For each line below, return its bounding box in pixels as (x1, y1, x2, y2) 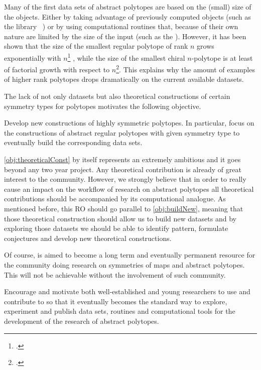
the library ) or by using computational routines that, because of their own (4, 21, 238, 32)
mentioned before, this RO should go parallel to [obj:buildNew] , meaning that (4, 203, 243, 213)
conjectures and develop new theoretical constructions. (4, 232, 172, 243)
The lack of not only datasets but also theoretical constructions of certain (4, 91, 230, 101)
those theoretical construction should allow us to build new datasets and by (4, 213, 236, 223)
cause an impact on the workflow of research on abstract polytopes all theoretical (4, 183, 254, 194)
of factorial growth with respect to (4, 64, 110, 74)
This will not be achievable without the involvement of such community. (4, 269, 226, 280)
